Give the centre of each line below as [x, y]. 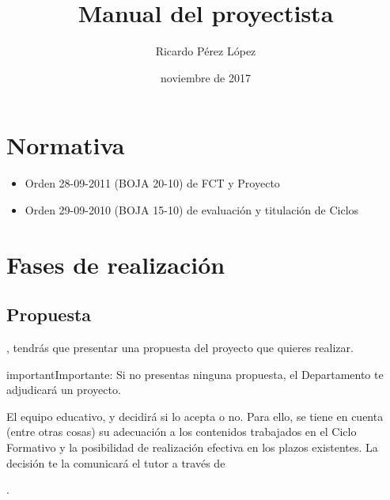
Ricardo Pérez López [206, 51]
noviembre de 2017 [206, 77]
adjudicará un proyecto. [64, 390]
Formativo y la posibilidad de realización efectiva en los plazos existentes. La [192, 447]
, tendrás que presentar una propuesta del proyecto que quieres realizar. [180, 348]
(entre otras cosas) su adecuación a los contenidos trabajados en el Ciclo [182, 432]
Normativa [66, 145]
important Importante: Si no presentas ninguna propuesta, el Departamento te [195, 374]
